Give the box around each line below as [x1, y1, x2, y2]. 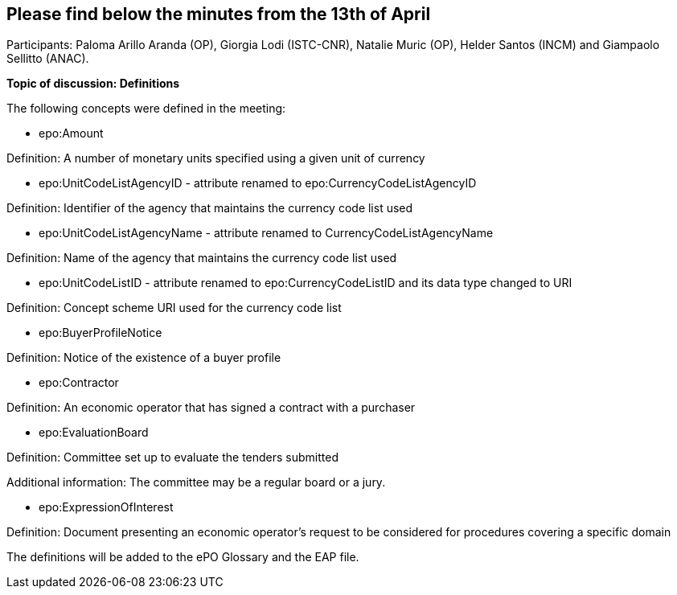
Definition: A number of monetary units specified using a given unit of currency [6, 151, 425, 166]
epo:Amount [39, 126, 104, 141]
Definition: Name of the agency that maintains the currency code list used [6, 251, 397, 265]
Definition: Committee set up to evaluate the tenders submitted [6, 450, 339, 465]
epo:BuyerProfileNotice [39, 326, 162, 340]
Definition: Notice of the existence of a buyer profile [6, 351, 281, 365]
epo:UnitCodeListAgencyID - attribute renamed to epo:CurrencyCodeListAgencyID [39, 176, 477, 191]
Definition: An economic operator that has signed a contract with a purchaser [6, 400, 416, 415]
